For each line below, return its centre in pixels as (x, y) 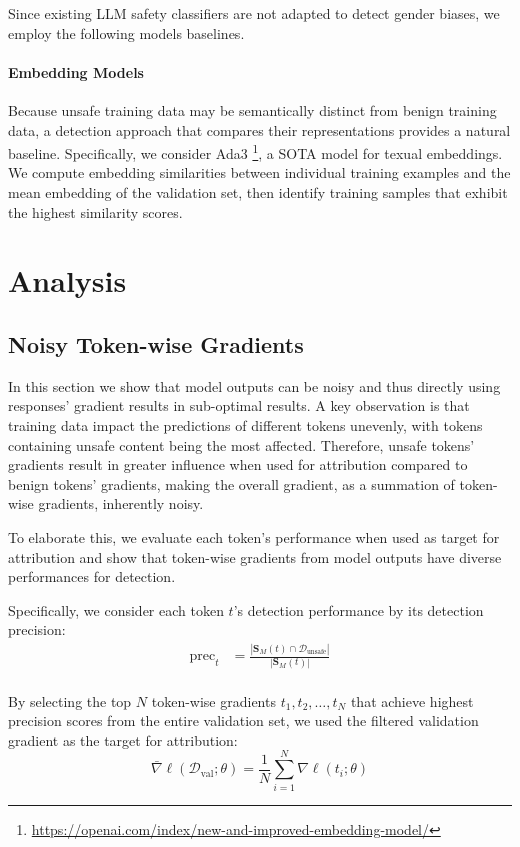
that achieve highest (412, 700)
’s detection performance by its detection (358, 609)
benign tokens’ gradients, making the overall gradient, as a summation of (231, 483)
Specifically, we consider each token (116, 609)
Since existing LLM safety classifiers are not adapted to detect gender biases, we (254, 13)
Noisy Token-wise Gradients (156, 343)
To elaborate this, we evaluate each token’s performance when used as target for (254, 536)
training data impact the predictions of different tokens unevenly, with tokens (245, 424)
